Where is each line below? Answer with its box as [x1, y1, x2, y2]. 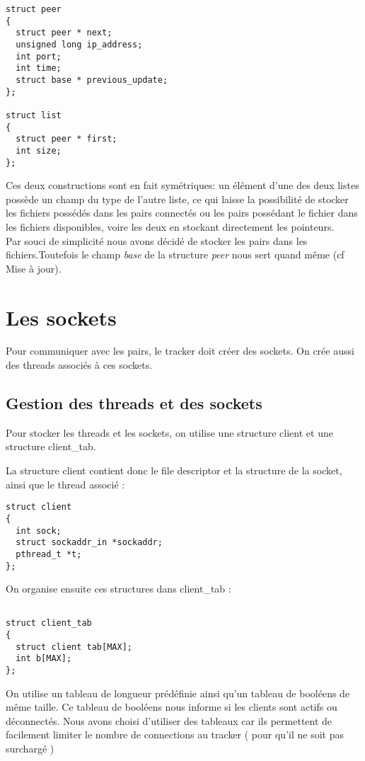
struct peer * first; [16, 134, 117, 144]
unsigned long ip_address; [16, 39, 143, 50]
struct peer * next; [16, 28, 112, 38]
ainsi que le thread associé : [6, 476, 125, 491]
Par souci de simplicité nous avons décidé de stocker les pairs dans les [6, 233, 308, 248]
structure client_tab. [6, 439, 96, 454]
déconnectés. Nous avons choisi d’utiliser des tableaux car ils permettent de [6, 713, 332, 728]
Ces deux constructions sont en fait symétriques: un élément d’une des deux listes [6, 178, 359, 193]
